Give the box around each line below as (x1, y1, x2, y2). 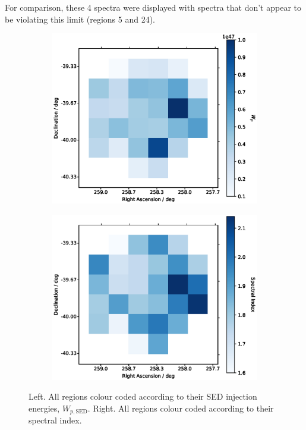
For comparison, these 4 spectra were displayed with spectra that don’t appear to (5, 1, 301, 13)
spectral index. (29, 414, 82, 426)
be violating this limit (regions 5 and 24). (5, 12, 155, 25)
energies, (29, 402, 60, 414)
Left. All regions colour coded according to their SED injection (29, 390, 257, 403)
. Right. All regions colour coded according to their (87, 402, 274, 414)
